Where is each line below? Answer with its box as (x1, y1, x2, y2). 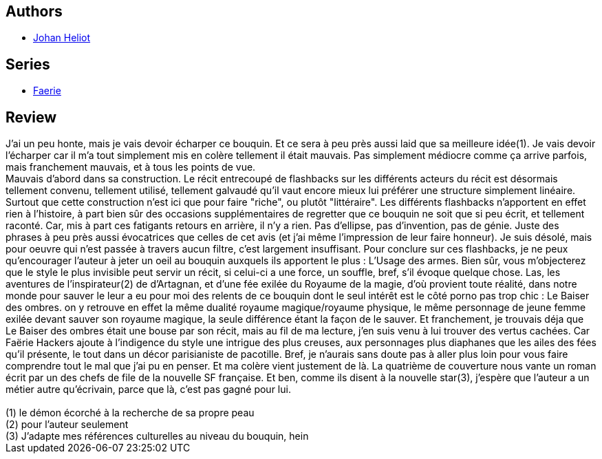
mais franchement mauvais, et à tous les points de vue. (6, 161, 256, 173)
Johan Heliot (33, 32, 91, 44)
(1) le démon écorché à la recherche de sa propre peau (6, 407, 255, 419)
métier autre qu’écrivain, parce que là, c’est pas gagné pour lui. (6, 383, 291, 396)
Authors (6, 3, 63, 20)
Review (6, 108, 57, 126)
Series (6, 55, 50, 73)
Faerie (33, 85, 61, 97)
